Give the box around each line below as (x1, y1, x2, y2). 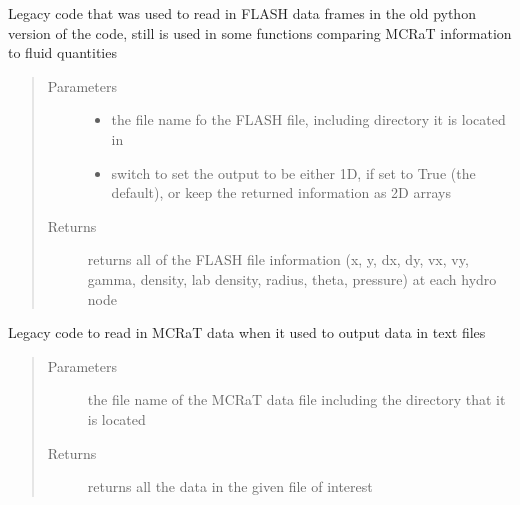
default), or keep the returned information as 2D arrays (111, 182, 451, 203)
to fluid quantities (8, 42, 117, 63)
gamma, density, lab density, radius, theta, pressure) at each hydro (87, 268, 497, 289)
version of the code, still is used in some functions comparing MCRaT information (8, 22, 512, 43)
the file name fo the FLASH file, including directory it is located (111, 109, 506, 130)
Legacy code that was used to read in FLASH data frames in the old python (8, 3, 476, 23)
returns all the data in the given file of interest (87, 476, 373, 497)
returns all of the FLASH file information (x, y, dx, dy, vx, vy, (87, 249, 469, 270)
